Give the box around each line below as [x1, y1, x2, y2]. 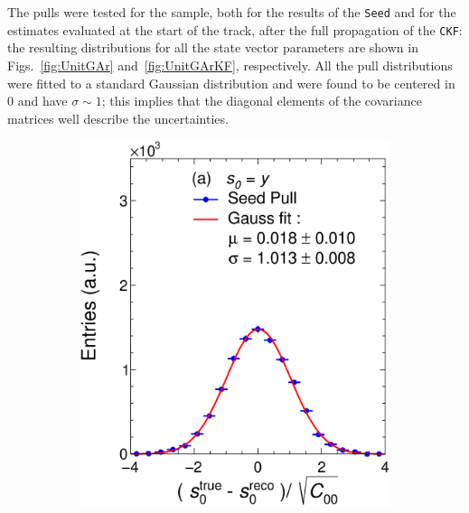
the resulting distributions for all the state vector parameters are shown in [7, 38, 418, 57]
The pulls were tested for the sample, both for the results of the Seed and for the [7, 3, 456, 21]
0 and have [7, 91, 68, 110]
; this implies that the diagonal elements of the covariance [101, 91, 422, 110]
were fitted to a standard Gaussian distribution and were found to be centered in [7, 73, 455, 92]
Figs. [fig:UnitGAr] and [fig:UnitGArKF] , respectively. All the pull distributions [7, 55, 453, 74]
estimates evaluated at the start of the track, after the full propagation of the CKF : [7, 20, 463, 39]
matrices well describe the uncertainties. [7, 108, 229, 127]
